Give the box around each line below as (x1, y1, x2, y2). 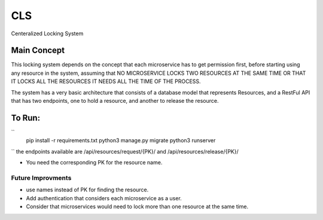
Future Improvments (11, 173, 72, 182)
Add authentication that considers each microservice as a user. (26, 194, 182, 201)
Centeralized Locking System (11, 30, 84, 37)
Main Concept (11, 45, 65, 56)
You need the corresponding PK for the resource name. (26, 159, 163, 166)
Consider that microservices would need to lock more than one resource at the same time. (26, 203, 249, 210)
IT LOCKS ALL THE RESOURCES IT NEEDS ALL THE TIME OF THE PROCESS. (11, 78, 201, 85)
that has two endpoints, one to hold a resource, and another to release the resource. (11, 97, 219, 105)
